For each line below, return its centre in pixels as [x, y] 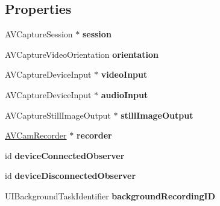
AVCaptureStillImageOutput [58, 115]
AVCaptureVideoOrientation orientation [82, 54]
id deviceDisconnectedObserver [71, 176]
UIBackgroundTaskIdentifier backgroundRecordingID [110, 195]
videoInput [124, 74]
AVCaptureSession [39, 34]
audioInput [124, 94]
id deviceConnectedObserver [65, 155]
